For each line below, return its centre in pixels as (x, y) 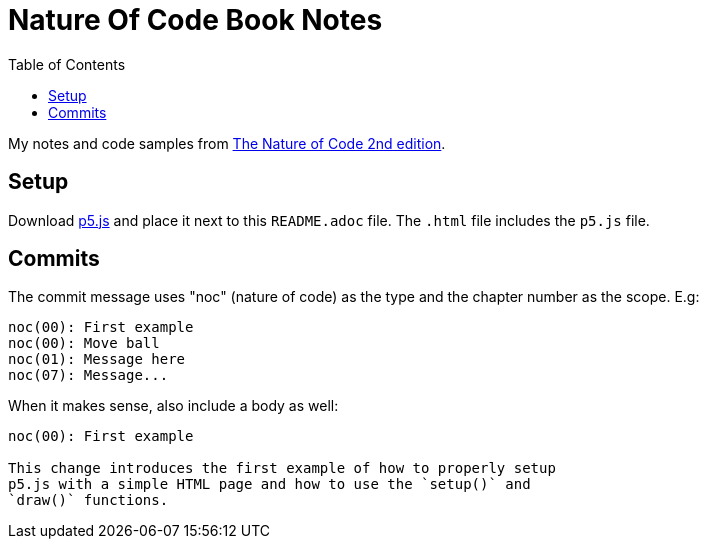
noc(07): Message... (88, 375)
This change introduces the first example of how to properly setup (282, 468)
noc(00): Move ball (84, 343)
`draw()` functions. (88, 500)
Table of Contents (67, 64)
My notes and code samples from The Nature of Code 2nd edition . (227, 143)
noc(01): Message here (97, 359)
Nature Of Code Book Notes (195, 20)
